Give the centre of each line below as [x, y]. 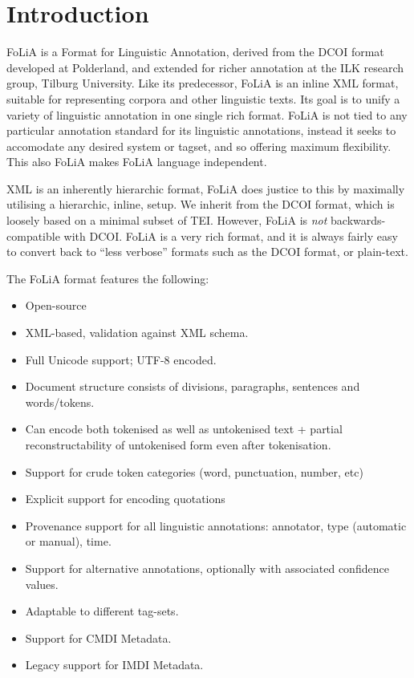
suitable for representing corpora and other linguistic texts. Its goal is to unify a [203, 98]
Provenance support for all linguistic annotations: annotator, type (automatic [216, 525]
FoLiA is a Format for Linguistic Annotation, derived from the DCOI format [195, 52]
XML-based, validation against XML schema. [137, 333]
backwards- [358, 220]
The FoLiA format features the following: [108, 278]
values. [42, 584]
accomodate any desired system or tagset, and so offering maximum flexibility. [199, 146]
